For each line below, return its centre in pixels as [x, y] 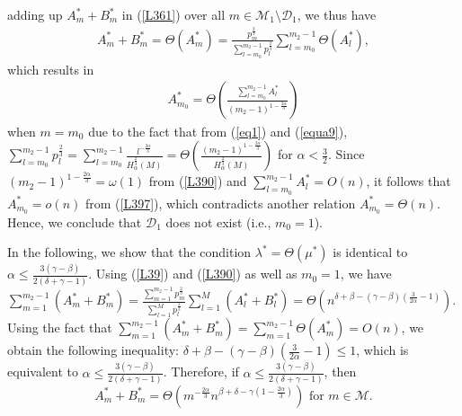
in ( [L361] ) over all [173, 14]
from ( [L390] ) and [198, 181]
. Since [346, 154]
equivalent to [43, 372]
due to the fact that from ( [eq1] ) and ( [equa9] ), [218, 131]
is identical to [370, 252]
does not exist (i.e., [218, 221]
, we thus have [337, 14]
